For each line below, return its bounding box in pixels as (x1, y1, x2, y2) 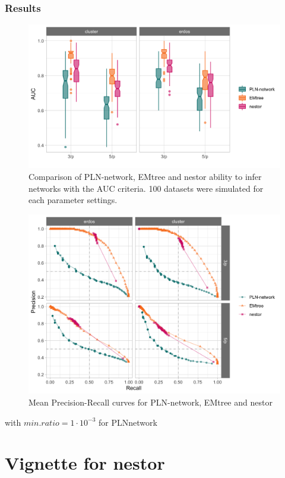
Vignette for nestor (5, 451, 165, 475)
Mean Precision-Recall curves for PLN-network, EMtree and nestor (28, 396, 273, 409)
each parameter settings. (28, 194, 118, 206)
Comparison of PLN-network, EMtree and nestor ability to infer (28, 170, 262, 183)
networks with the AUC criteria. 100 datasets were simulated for (28, 182, 264, 194)
